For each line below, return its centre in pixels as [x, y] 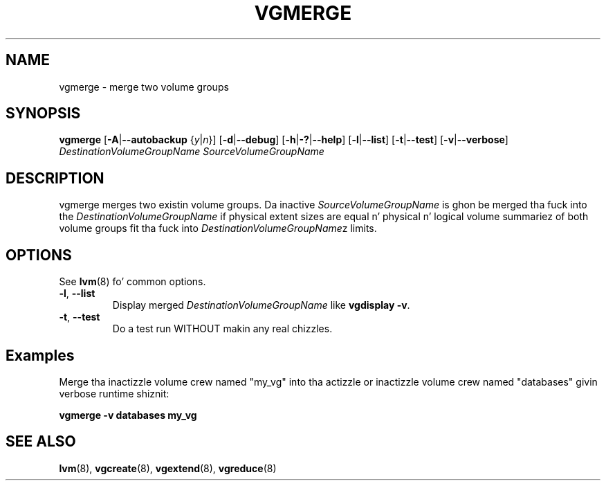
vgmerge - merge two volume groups [144, 87]
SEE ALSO [41, 442]
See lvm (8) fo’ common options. [132, 282]
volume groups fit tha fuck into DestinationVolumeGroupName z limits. [218, 228]
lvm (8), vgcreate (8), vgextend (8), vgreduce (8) [168, 468]
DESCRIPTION [55, 178]
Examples [40, 355]
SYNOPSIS [43, 114]
